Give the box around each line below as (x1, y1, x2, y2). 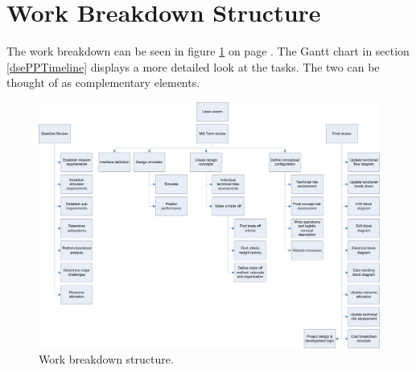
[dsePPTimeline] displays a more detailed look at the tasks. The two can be (6, 58, 380, 75)
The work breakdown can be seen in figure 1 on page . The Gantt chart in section (6, 43, 410, 60)
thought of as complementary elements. (6, 74, 200, 91)
